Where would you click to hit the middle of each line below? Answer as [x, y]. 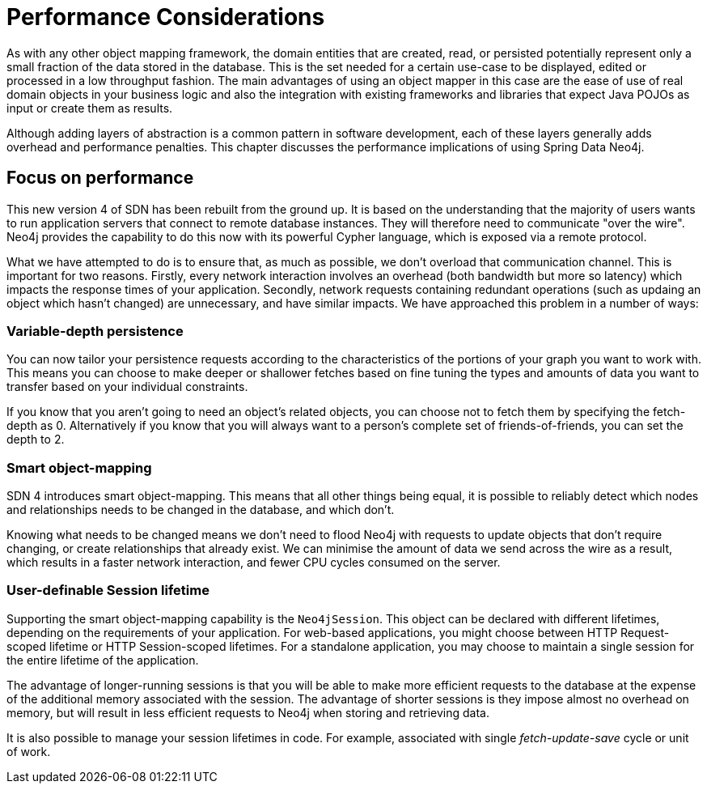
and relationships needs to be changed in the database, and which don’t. [201, 510]
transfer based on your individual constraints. [127, 387]
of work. [29, 751]
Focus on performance [100, 178]
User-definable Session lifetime [108, 590]
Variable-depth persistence [95, 331]
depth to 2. [36, 440]
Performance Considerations [166, 17]
